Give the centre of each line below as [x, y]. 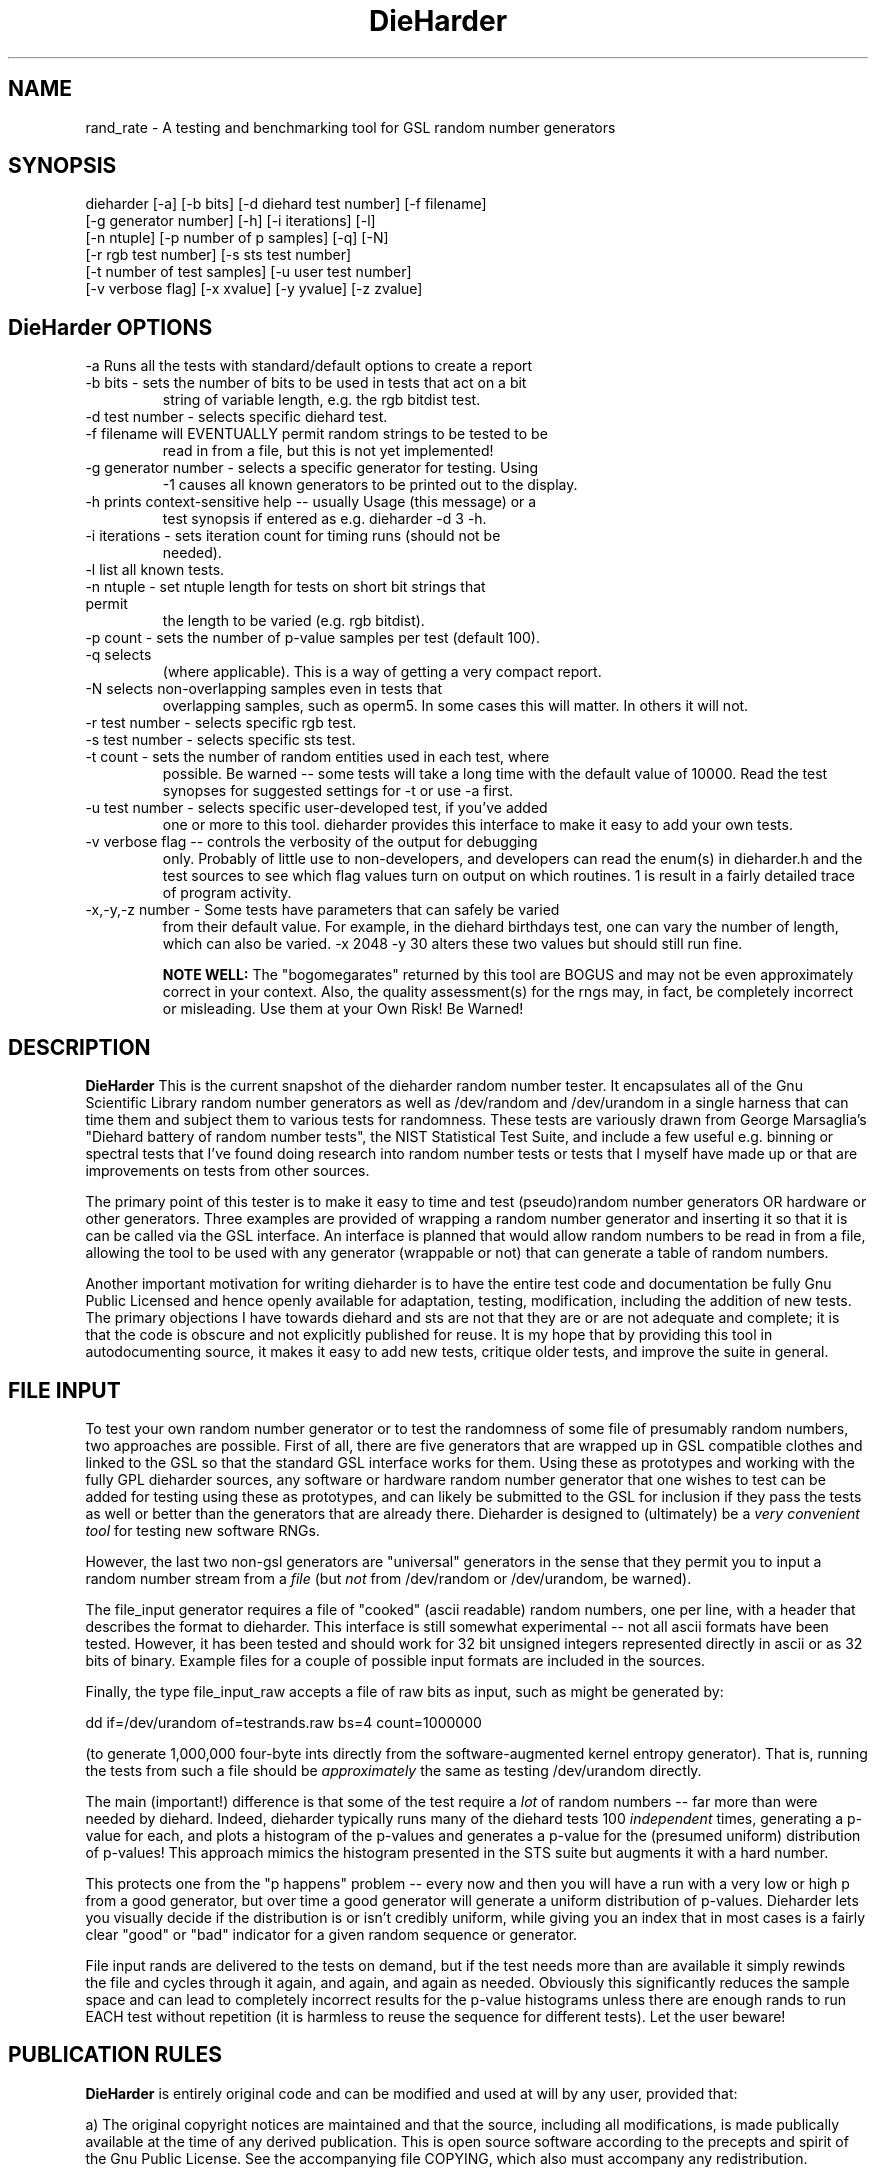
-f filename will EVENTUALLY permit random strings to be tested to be [316, 434]
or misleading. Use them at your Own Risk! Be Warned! [343, 1009]
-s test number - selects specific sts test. [220, 740]
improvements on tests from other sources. [227, 1171]
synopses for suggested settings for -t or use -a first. [338, 791]
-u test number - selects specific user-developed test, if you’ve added [316, 808]
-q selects [118, 655]
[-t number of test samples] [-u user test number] [248, 272]
